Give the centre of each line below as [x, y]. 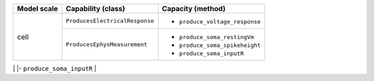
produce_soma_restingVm [216, 37]
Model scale [37, 9]
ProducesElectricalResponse [110, 21]
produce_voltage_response [220, 22]
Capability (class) [96, 9]
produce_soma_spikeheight [220, 45]
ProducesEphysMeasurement [107, 45]
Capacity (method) [194, 9]
